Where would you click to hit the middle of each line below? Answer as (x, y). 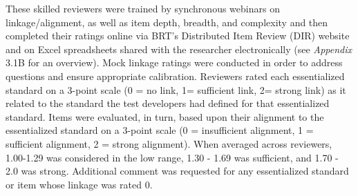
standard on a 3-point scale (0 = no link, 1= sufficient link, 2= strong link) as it (176, 89)
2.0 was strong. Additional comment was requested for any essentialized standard (177, 171)
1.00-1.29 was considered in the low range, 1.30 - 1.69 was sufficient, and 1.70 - (172, 157)
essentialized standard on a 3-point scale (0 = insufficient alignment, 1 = (160, 130)
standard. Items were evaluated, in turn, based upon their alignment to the (165, 116)
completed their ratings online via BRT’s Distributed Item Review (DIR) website (178, 36)
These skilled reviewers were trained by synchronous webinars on (143, 8)
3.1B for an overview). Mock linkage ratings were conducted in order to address (174, 62)
